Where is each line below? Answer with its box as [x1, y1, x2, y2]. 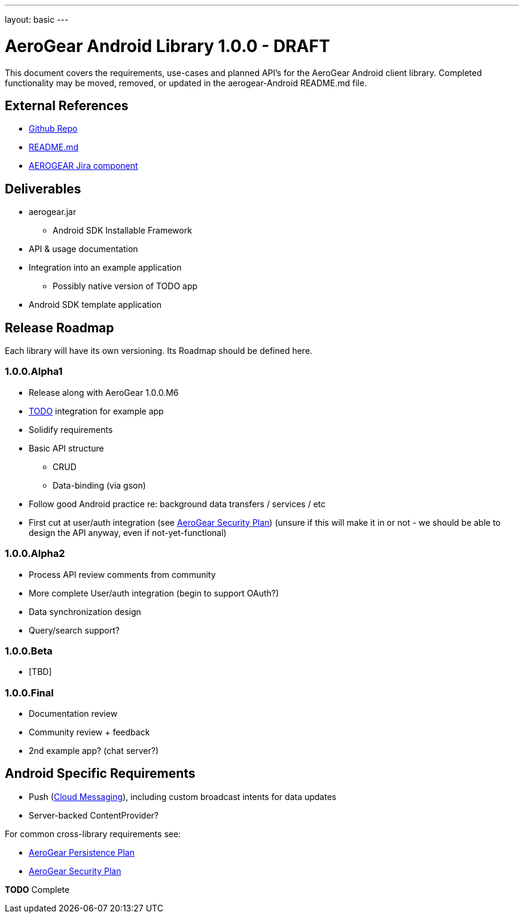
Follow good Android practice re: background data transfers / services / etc [29, 498, 326, 509]
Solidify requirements [29, 424, 113, 435]
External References [5, 98, 129, 113]
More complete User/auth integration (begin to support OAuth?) [29, 587, 279, 598]
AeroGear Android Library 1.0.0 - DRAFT [5, 35, 330, 56]
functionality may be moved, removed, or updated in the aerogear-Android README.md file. [5, 77, 367, 88]
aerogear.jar [29, 207, 77, 217]
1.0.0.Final [5, 686, 54, 699]
